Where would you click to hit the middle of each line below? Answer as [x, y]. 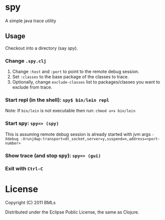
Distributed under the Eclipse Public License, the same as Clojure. [72, 212]
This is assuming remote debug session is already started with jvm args [78, 134]
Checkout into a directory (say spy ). [41, 48]
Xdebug [12, 139]
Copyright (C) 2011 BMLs [30, 203]
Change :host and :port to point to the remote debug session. [76, 72]
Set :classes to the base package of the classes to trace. [70, 77]
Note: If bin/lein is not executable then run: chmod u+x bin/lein [70, 111]
